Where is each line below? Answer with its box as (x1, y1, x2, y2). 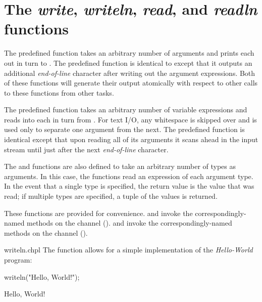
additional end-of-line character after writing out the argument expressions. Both (4, 67, 255, 78)
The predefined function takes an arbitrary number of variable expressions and (4, 104, 247, 115)
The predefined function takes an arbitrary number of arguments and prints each (4, 48, 254, 58)
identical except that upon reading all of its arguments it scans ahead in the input (4, 134, 258, 145)
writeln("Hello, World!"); (4, 271, 80, 282)
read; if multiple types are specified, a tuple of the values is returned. (4, 191, 218, 201)
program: (4, 254, 32, 265)
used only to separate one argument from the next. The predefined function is (4, 124, 245, 135)
